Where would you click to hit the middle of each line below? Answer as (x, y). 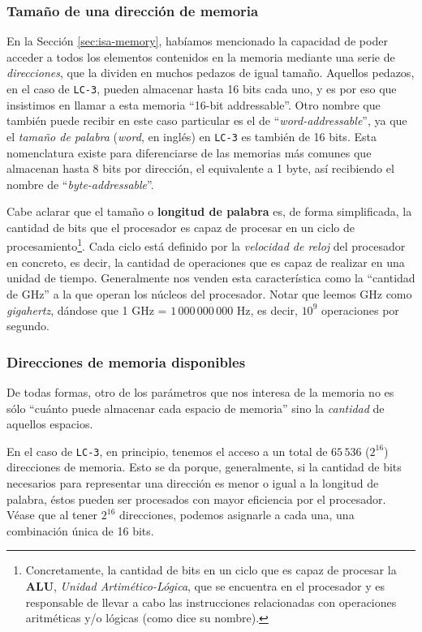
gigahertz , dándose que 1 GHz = (87, 310)
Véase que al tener (52, 515)
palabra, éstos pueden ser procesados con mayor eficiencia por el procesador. (196, 499)
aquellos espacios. (50, 424)
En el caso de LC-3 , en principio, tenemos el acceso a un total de (167, 451)
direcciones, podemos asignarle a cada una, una (237, 515)
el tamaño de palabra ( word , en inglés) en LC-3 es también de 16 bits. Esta (192, 136)
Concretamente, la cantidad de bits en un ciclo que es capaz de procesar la (211, 570)
